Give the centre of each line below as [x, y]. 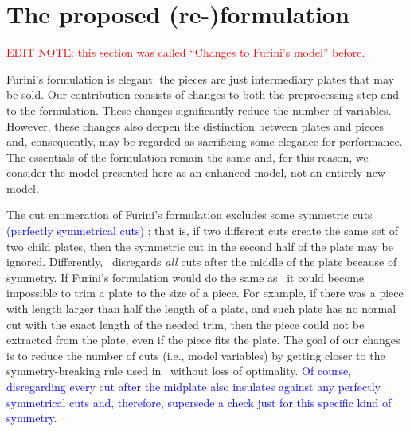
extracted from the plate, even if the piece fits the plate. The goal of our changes [203, 340]
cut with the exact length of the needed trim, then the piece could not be [185, 324]
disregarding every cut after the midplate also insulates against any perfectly [193, 386]
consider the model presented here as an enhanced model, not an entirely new [196, 172]
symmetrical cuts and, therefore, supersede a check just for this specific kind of [199, 402]
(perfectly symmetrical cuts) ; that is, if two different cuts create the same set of [203, 231]
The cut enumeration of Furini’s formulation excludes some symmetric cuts [189, 215]
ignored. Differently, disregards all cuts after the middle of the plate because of [202, 262]
